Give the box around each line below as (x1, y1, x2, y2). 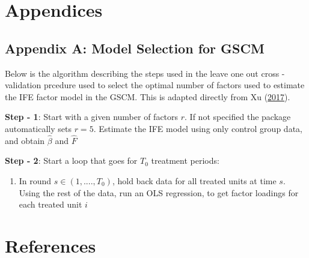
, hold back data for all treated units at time (112, 174, 277, 187)
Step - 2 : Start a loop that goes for (5, 154, 138, 167)
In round (19, 174, 52, 187)
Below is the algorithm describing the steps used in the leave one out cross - (5, 67, 285, 79)
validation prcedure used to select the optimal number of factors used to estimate (5, 79, 305, 91)
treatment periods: (151, 154, 219, 167)
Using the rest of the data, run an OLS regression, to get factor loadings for (19, 186, 299, 199)
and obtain (5, 134, 45, 146)
